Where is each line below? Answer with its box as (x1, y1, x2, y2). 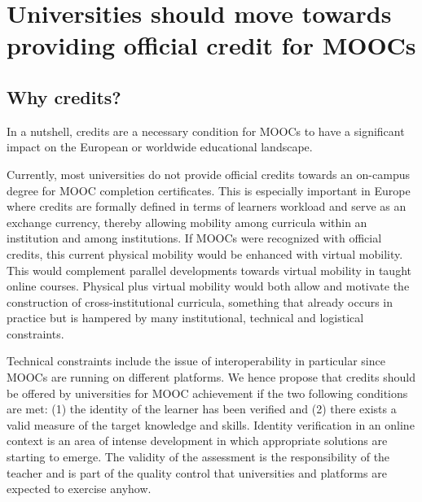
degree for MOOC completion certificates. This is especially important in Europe (7, 181, 411, 199)
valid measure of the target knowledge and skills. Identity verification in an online (7, 416, 415, 433)
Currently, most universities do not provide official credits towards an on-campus (7, 165, 410, 182)
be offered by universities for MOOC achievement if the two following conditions (7, 384, 408, 401)
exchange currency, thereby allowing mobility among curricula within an (7, 213, 367, 230)
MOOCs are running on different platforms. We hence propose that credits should (7, 369, 415, 386)
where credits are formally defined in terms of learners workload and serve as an (7, 198, 407, 215)
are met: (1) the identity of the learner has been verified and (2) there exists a (7, 400, 397, 417)
